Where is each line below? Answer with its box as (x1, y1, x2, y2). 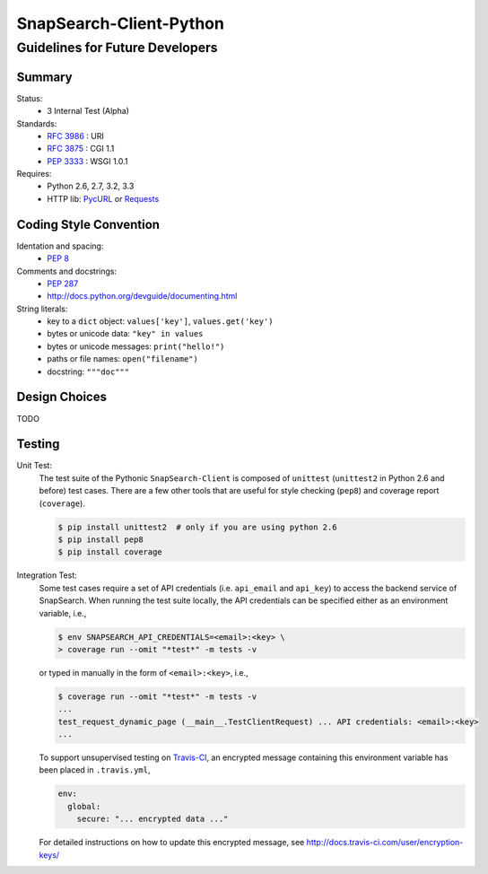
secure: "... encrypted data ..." (76, 814, 229, 825)
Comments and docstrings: (16, 266, 118, 276)
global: (67, 801, 101, 811)
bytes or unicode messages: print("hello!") (47, 341, 225, 352)
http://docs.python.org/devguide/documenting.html (47, 291, 238, 302)
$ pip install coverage (57, 547, 163, 557)
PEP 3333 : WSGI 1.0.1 (47, 155, 129, 166)
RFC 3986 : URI (47, 130, 105, 141)
